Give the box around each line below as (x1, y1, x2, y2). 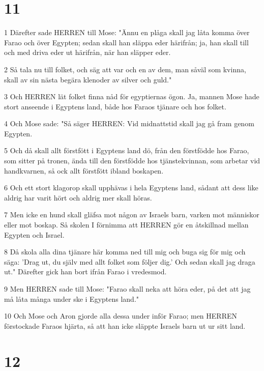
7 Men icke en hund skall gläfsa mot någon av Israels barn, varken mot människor (4, 209, 259, 220)
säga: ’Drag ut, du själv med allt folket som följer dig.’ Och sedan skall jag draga (4, 256, 255, 267)
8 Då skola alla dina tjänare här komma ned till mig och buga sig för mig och (4, 246, 246, 257)
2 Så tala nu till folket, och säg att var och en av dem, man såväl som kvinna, (4, 64, 246, 74)
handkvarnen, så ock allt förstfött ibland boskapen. (4, 165, 164, 176)
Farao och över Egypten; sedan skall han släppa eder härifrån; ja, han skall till (4, 37, 249, 47)
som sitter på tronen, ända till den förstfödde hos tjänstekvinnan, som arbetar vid (4, 155, 260, 166)
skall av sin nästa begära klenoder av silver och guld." (4, 74, 172, 84)
